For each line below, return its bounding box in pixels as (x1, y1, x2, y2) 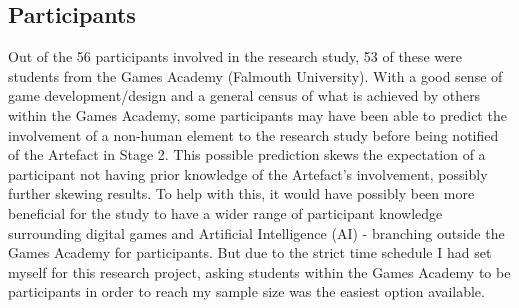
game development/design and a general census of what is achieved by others (8, 85, 481, 106)
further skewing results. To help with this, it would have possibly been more (8, 183, 475, 204)
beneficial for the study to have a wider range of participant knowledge (8, 202, 443, 223)
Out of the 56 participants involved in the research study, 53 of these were (8, 46, 462, 67)
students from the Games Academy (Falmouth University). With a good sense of (8, 65, 503, 86)
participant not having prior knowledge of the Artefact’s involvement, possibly (8, 163, 488, 184)
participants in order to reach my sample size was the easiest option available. (8, 281, 485, 302)
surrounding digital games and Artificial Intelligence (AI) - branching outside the (8, 222, 505, 243)
